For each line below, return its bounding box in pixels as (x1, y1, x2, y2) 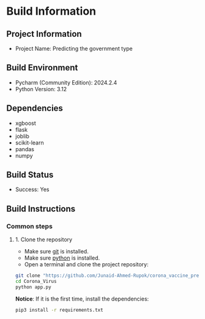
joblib (15, 132, 29, 140)
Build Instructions (6, 203, 76, 214)
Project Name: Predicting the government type (15, 45, 133, 52)
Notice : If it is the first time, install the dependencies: (15, 295, 149, 302)
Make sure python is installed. (24, 254, 100, 261)
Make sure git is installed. (24, 248, 89, 255)
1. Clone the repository (15, 236, 72, 243)
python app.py (15, 283, 51, 290)
